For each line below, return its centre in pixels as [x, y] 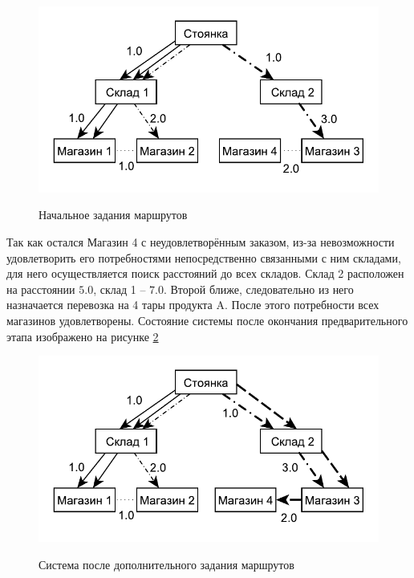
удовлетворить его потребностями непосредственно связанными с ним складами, [204, 257]
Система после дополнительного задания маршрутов [166, 564]
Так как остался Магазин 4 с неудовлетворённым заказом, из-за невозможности [201, 241]
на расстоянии [41, 289]
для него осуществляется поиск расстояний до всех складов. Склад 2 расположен [205, 273]
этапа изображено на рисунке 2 [83, 336]
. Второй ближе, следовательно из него [258, 289]
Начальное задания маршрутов [113, 215]
